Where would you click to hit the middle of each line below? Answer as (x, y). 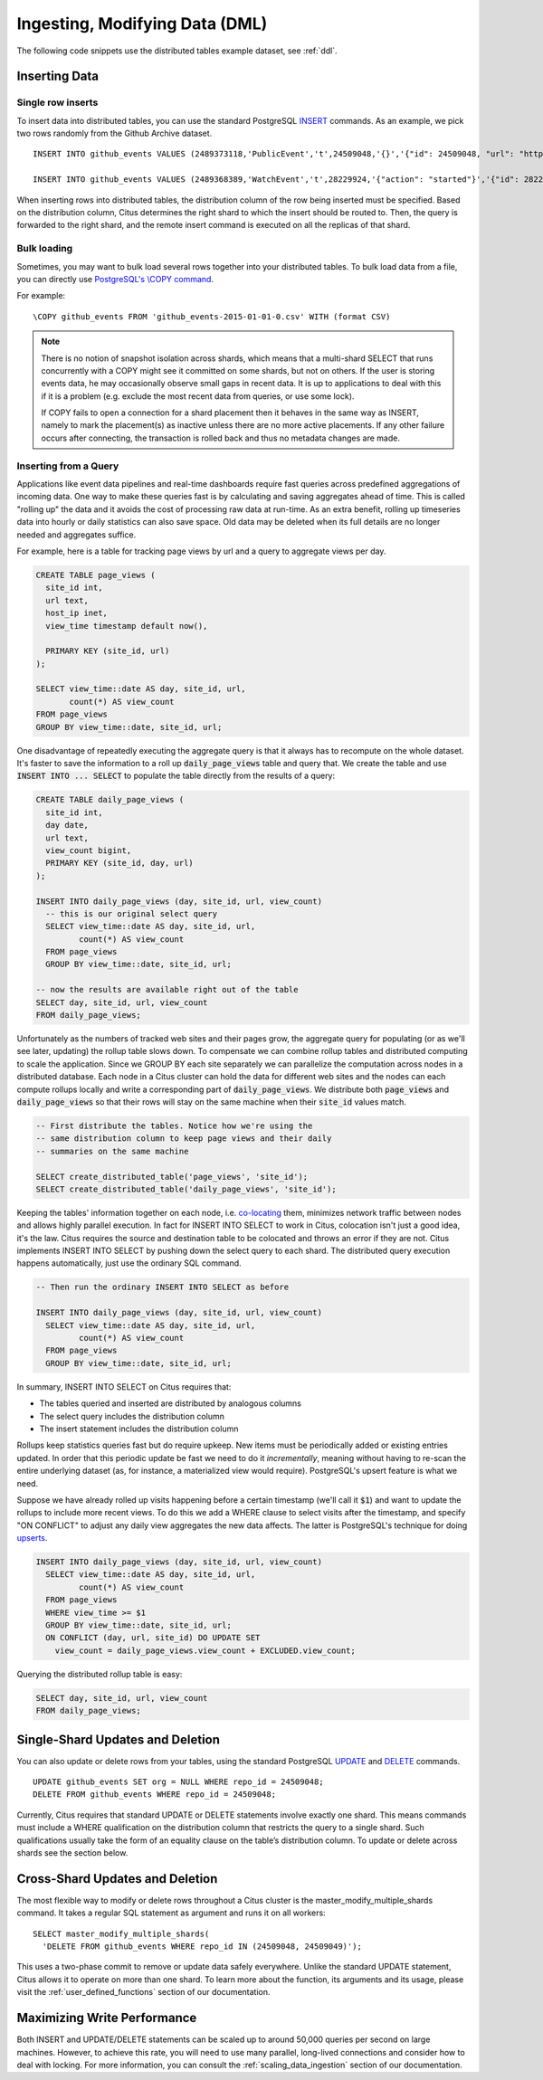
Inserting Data (58, 76)
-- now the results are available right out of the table (167, 990)
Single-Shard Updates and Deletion (119, 1739)
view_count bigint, (89, 850)
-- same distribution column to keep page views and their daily (184, 1139)
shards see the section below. (72, 1852)
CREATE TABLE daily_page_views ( (110, 800)
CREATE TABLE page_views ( (95, 575)
